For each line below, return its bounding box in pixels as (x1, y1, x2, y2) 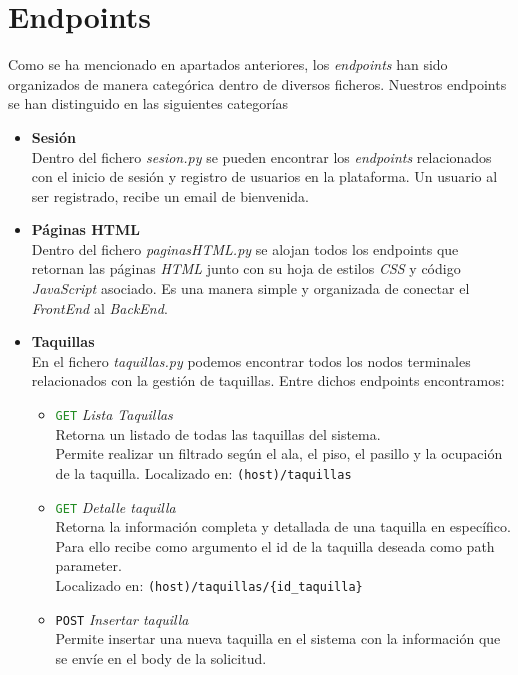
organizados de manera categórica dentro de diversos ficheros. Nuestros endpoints (8, 73, 507, 94)
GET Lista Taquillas (55, 404, 173, 425)
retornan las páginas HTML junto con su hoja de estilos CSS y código (31, 258, 461, 279)
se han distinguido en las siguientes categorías (8, 93, 289, 114)
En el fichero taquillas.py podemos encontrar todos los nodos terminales (31, 350, 471, 371)
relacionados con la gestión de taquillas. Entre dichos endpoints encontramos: (31, 370, 505, 391)
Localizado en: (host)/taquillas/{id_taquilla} (55, 574, 363, 595)
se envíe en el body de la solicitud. (55, 647, 267, 668)
